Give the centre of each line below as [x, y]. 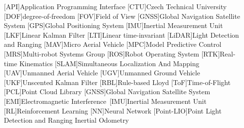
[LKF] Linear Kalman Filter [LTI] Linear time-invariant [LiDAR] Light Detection [122, 35]
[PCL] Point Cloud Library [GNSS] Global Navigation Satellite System [107, 92]
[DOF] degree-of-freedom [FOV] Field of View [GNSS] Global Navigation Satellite [122, 16]
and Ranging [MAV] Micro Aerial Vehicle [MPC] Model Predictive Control [113, 44]
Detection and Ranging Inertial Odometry [66, 120]
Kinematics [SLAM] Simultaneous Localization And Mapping [109, 63]
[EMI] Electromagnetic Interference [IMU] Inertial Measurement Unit [105, 101]
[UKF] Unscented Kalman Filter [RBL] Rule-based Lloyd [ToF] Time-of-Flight [117, 82]
